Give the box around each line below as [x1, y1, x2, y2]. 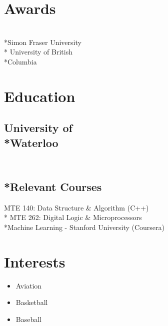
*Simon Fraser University [4, 36, 81, 47]
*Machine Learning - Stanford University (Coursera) [4, 221, 165, 232]
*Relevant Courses [4, 178, 102, 194]
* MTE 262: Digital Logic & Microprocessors [4, 212, 142, 222]
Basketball [15, 297, 48, 307]
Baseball [15, 313, 42, 324]
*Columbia [4, 56, 37, 66]
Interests [4, 251, 65, 271]
